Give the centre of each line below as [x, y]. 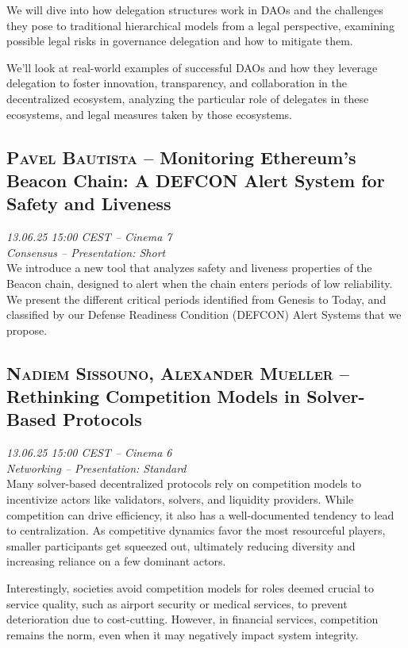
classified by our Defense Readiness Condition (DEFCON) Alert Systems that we [204, 314]
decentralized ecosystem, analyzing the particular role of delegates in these [188, 98]
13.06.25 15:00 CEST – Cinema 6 [89, 452]
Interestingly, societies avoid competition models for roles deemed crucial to [190, 588]
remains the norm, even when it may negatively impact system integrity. [183, 634]
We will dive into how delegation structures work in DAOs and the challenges [195, 10]
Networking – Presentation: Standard [96, 468]
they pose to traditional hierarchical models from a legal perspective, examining [200, 25]
